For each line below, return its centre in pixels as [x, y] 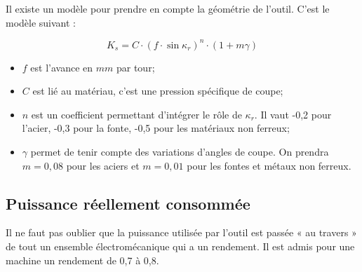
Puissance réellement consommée [128, 203]
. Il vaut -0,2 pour [293, 114]
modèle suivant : [41, 22]
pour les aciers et [103, 165]
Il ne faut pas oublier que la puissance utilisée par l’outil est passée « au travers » [181, 232]
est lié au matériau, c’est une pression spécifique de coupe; [158, 91]
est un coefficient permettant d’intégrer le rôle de [136, 114]
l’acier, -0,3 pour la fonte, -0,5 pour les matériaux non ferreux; [156, 128]
